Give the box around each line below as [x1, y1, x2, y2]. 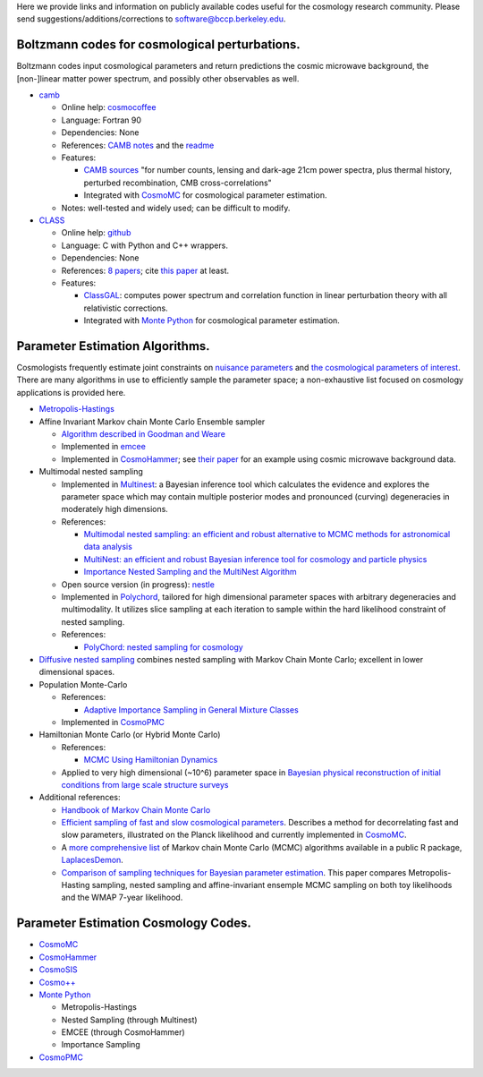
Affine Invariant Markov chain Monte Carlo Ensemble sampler [38, 416, 266, 427]
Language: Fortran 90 [61, 115, 142, 125]
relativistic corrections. [83, 303, 169, 313]
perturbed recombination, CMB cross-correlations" [83, 177, 272, 188]
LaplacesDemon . [61, 855, 124, 866]
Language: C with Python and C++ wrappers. [61, 240, 228, 251]
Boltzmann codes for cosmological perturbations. [16, 37, 301, 53]
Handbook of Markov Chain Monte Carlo [61, 804, 211, 815]
